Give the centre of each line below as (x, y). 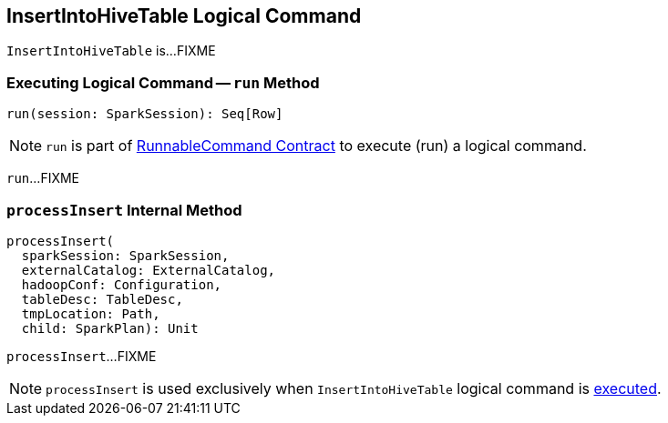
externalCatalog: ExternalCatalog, (149, 270)
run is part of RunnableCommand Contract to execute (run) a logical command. (316, 146)
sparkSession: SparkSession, (125, 255)
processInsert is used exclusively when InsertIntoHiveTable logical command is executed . (354, 388)
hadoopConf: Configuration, (122, 284)
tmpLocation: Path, (91, 313)
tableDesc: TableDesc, (102, 299)
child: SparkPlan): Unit (110, 328)
